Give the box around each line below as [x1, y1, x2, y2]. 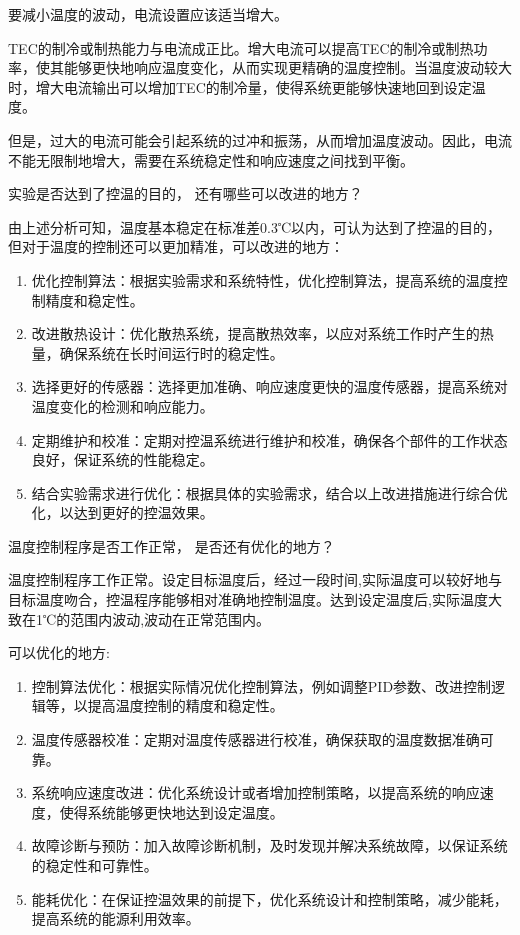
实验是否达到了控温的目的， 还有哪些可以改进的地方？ [8, 183, 363, 204]
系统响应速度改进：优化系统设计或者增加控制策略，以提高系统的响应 [31, 782, 480, 803]
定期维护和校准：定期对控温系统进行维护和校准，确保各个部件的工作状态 [31, 429, 508, 450]
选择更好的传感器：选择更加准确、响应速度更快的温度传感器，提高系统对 [31, 376, 508, 397]
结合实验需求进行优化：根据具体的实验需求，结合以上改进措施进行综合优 [31, 482, 508, 503]
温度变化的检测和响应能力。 [31, 395, 214, 416]
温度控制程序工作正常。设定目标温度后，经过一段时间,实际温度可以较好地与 [8, 569, 502, 590]
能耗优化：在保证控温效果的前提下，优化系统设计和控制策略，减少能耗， [31, 888, 508, 909]
